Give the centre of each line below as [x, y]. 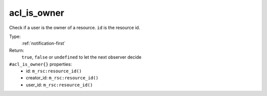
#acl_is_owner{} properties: [41, 64]
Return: [17, 50]
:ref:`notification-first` [44, 43]
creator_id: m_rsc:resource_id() [62, 78]
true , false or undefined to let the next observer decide [82, 57]
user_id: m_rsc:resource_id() [60, 85]
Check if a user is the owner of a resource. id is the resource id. [75, 28]
